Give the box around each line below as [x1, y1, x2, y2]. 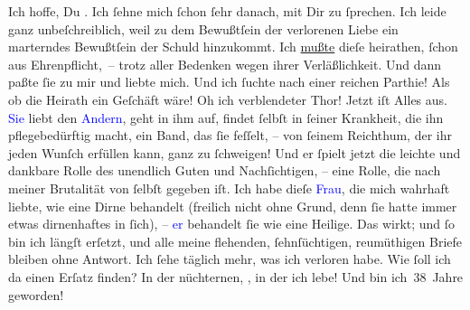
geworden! [8, 285, 64, 304]
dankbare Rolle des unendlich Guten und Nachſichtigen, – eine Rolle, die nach [8, 161, 441, 180]
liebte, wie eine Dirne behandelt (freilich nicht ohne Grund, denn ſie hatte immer [8, 196, 457, 215]
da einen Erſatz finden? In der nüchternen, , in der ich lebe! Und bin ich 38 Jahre [8, 267, 464, 286]
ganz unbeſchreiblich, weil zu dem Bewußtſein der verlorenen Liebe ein [8, 19, 399, 38]
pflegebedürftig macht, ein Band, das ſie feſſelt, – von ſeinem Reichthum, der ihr [8, 126, 452, 145]
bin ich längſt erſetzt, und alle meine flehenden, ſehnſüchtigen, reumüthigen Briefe [8, 231, 463, 250]
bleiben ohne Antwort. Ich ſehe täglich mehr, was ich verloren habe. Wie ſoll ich [8, 249, 451, 268]
